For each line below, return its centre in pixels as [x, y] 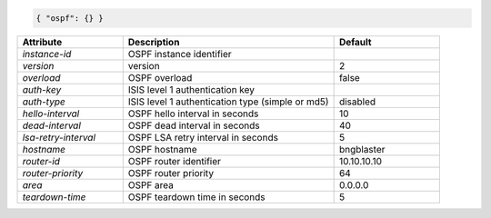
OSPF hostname [162, 149]
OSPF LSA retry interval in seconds [203, 137]
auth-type [44, 102]
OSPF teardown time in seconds [196, 197]
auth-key [42, 89]
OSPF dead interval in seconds [194, 125]
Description [154, 42]
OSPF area [151, 184]
